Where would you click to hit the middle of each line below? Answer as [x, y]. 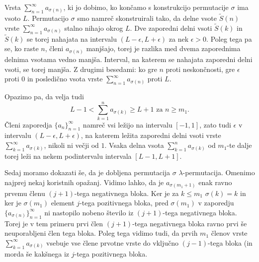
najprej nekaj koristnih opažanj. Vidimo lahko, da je [84, 182]
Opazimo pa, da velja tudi [44, 96]
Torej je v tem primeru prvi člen [54, 223]
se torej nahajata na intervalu [72, 38]
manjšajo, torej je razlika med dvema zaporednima [163, 48]
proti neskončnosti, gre [200, 69]
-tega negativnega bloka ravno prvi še [190, 223]
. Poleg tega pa [229, 38]
